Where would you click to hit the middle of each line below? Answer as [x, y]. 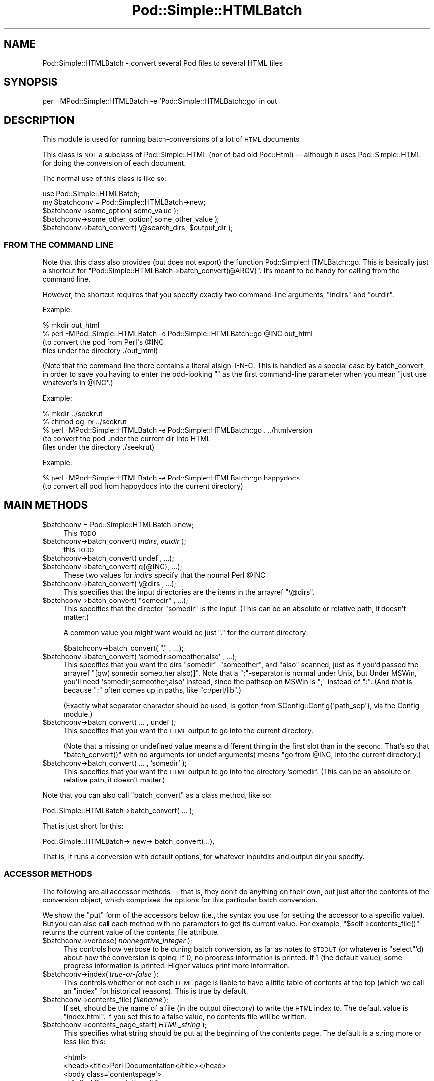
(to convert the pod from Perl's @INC [103, 342]
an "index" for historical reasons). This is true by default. [156, 991]
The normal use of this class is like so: [105, 179]
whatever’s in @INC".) [78, 383]
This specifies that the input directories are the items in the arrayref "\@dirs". [189, 592]
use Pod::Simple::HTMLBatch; [91, 194]
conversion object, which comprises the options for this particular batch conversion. [180, 900]
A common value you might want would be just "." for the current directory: [186, 632]
